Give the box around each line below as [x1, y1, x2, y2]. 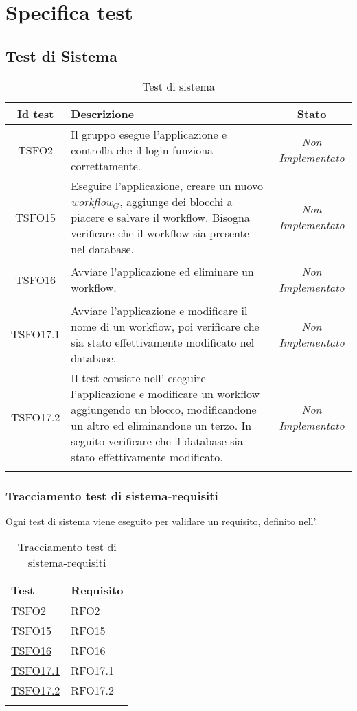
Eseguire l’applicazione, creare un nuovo [71, 177, 263, 194]
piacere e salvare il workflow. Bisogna [71, 209, 250, 225]
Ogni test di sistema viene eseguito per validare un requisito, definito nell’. [5, 513, 318, 528]
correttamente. [71, 157, 141, 174]
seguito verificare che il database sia [71, 432, 243, 449]
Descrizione [71, 105, 135, 121]
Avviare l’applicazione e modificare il [71, 302, 248, 318]
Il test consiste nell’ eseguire [71, 369, 206, 386]
